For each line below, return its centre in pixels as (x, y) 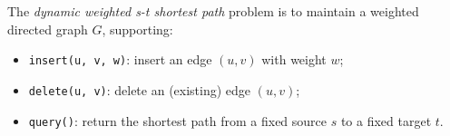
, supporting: (137, 29)
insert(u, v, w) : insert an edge (120, 59)
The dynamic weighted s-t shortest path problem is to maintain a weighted (213, 11)
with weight (294, 59)
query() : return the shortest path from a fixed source (178, 120)
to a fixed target (386, 120)
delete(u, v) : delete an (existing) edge (140, 89)
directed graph (48, 29)
